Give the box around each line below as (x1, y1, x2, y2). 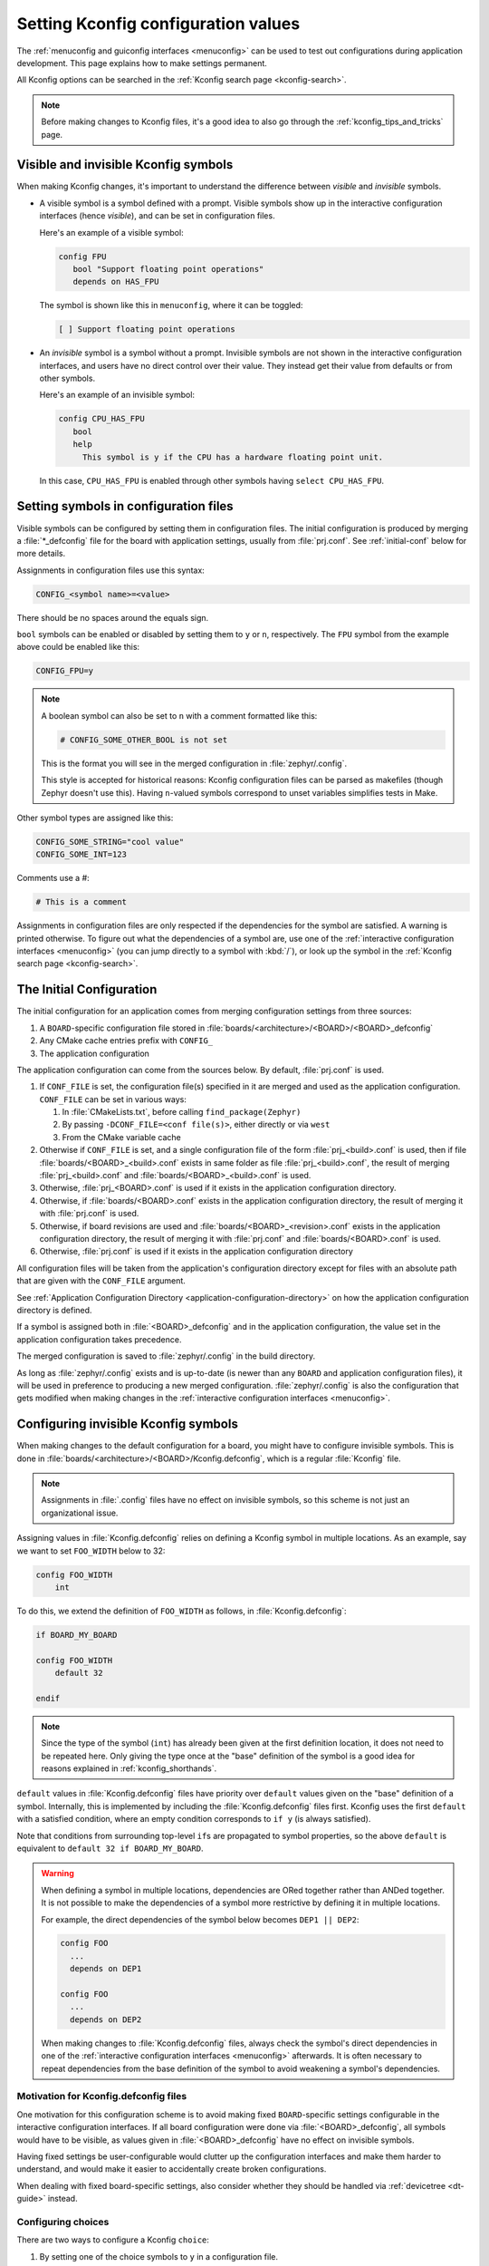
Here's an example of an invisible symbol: (39, 390, 195, 401)
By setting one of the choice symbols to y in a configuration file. (39, 2251, 278, 2261)
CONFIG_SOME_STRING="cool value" (35, 837, 185, 847)
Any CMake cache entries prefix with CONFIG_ (39, 1035, 213, 1046)
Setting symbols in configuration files (16, 499, 235, 514)
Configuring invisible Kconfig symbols (16, 1417, 239, 1432)
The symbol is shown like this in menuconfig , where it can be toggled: (39, 300, 303, 311)
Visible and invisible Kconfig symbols (16, 157, 234, 172)
